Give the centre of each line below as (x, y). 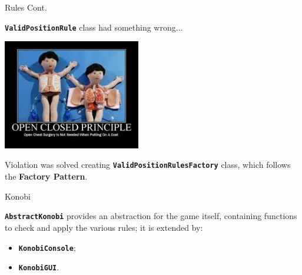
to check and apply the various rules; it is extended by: (104, 227)
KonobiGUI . (39, 267)
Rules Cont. (26, 7)
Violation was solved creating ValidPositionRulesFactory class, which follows (148, 165)
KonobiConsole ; (47, 247)
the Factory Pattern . (46, 176)
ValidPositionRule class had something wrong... (94, 27)
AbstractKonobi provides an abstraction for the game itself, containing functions (151, 216)
